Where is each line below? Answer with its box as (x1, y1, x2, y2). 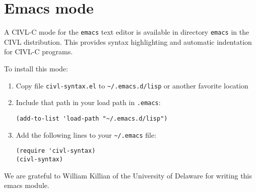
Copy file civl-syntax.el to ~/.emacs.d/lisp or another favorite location (16, 80, 248, 90)
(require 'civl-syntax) (16, 147, 96, 155)
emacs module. (4, 180, 49, 190)
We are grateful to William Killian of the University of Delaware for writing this (4, 170, 252, 180)
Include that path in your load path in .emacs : (16, 97, 161, 108)
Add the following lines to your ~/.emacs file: (16, 129, 157, 140)
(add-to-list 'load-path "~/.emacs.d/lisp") (16, 115, 168, 122)
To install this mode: (4, 63, 68, 73)
